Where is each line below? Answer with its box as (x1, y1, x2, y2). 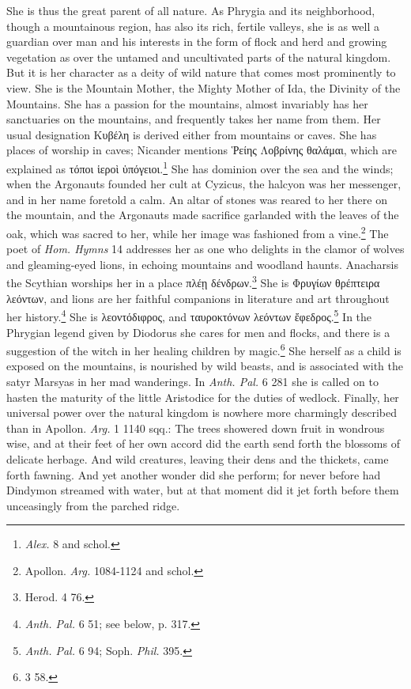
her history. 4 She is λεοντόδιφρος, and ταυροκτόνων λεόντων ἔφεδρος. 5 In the (6, 306, 372, 324)
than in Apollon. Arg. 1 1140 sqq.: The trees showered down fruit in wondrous (6, 419, 385, 436)
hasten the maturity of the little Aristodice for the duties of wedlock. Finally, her (6, 388, 399, 405)
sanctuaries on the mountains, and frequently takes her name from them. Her (6, 111, 381, 127)
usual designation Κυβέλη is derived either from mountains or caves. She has (6, 126, 377, 142)
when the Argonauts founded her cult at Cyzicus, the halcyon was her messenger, (6, 176, 402, 192)
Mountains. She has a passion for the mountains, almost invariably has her (6, 95, 368, 112)
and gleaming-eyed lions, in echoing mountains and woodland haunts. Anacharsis (6, 256, 398, 272)
